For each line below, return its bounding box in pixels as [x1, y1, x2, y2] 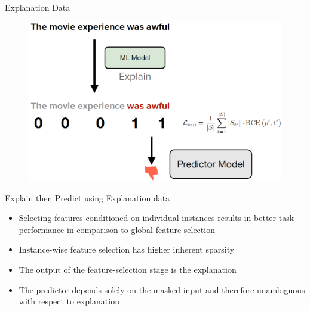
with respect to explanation [19, 295, 119, 307]
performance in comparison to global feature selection [19, 223, 215, 235]
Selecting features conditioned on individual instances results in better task [19, 212, 294, 224]
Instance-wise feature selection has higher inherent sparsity [19, 243, 235, 256]
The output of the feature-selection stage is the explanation [19, 263, 237, 275]
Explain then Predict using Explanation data [5, 191, 170, 204]
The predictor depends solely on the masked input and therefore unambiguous [19, 283, 305, 296]
